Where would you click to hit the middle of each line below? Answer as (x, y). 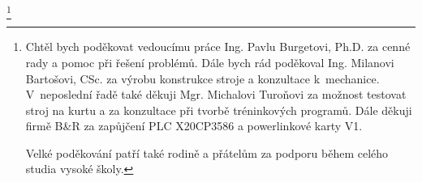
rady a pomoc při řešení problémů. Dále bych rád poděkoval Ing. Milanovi (210, 62)
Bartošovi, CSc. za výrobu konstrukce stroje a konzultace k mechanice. (202, 78)
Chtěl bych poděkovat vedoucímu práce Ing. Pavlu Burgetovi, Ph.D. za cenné (218, 47)
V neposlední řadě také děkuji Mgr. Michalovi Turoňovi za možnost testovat (216, 94)
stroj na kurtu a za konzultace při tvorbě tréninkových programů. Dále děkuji (219, 110)
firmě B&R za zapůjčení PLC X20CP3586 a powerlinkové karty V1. (194, 126)
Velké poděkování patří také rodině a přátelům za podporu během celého (207, 152)
